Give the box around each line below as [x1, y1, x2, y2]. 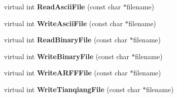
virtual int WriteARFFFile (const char [4, 67, 128, 78]
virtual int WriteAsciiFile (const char [4, 18, 123, 28]
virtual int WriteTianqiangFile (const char [4, 84, 141, 94]
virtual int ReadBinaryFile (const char [4, 34, 128, 45]
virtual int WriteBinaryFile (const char [4, 51, 130, 61]
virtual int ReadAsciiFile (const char [4, 1, 121, 11]
